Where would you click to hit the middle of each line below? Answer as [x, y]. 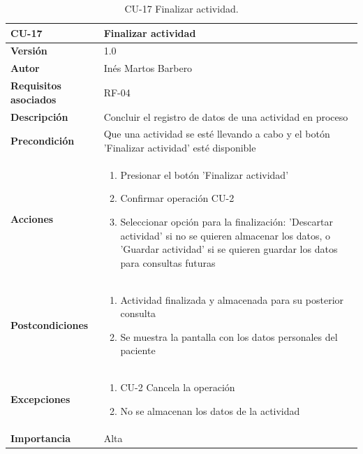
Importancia [41, 438]
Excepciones [40, 399]
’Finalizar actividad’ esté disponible [180, 147]
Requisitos [36, 86]
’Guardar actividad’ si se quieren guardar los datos [229, 249]
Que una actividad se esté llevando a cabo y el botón [217, 134]
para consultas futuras [168, 262]
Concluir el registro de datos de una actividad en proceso [226, 116]
